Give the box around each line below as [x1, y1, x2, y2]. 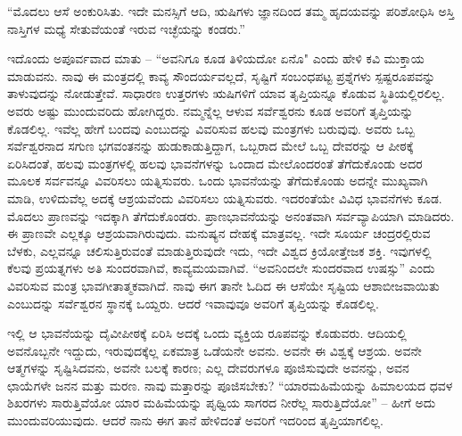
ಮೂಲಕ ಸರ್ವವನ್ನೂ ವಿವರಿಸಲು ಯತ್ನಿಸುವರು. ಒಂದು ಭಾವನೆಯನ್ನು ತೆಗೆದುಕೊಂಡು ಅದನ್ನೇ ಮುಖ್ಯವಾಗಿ [7, 171, 428, 190]
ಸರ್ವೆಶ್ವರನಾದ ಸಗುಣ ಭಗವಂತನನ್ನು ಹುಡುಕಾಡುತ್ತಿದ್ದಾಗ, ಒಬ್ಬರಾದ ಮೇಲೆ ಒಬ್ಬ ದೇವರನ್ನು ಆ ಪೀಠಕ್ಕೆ [7, 136, 414, 155]
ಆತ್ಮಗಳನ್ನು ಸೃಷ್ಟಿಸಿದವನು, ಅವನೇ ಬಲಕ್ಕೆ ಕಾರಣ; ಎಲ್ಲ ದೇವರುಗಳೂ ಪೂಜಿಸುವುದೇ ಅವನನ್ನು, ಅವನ [7, 358, 409, 377]
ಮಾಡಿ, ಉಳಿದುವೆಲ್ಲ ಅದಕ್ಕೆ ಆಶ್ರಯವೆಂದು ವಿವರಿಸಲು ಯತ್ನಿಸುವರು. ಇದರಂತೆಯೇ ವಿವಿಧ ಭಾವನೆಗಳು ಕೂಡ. [7, 188, 442, 207]
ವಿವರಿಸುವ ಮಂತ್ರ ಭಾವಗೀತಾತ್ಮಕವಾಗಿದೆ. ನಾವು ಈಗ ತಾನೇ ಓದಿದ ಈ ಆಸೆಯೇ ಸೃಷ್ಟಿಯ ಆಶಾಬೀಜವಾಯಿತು [7, 276, 440, 294]
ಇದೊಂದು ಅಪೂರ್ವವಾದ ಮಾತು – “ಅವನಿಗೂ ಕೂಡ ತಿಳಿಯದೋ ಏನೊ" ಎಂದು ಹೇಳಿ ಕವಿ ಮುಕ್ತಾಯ [7, 49, 425, 68]
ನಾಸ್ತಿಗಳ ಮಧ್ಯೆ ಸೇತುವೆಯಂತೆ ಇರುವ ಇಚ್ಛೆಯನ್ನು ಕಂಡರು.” [7, 19, 245, 37]
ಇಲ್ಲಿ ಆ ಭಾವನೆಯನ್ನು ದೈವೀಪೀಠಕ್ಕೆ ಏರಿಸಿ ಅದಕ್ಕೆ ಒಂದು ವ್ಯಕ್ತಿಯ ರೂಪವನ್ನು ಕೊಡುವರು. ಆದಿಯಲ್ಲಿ [7, 324, 407, 342]
